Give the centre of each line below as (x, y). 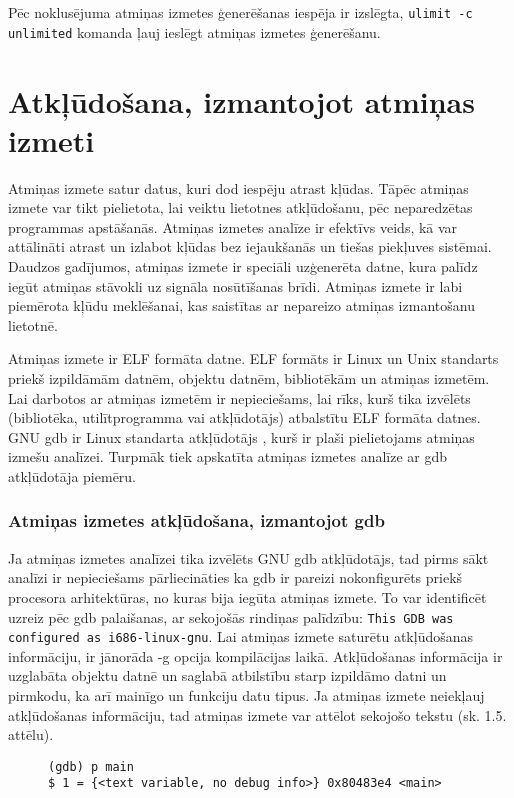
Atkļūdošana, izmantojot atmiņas (241, 100)
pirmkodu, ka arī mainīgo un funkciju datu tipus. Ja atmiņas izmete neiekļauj (246, 695)
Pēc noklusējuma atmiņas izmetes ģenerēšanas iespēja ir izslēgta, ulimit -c (240, 12)
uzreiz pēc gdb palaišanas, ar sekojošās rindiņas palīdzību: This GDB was (231, 616)
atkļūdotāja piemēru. (72, 475)
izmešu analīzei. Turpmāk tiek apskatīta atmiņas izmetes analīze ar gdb (228, 456)
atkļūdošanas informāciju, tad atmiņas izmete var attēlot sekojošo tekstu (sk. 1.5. (257, 714)
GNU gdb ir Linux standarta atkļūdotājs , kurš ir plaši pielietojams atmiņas (241, 436)
